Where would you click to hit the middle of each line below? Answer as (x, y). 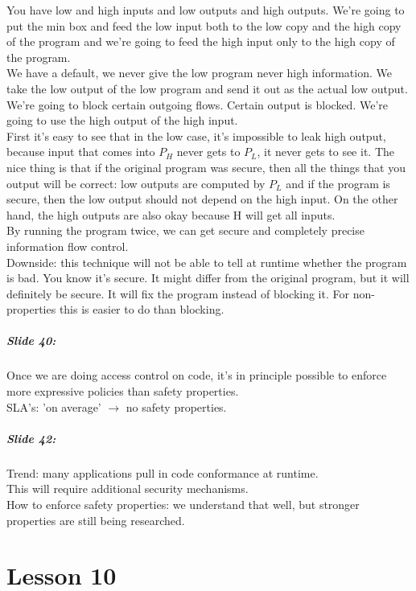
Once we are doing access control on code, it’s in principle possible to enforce (197, 375)
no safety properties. (176, 406)
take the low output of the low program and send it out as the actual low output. (207, 88)
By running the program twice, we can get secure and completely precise (185, 230)
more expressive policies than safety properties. (123, 391)
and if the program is (338, 183)
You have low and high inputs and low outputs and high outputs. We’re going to (206, 10)
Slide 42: (31, 438)
